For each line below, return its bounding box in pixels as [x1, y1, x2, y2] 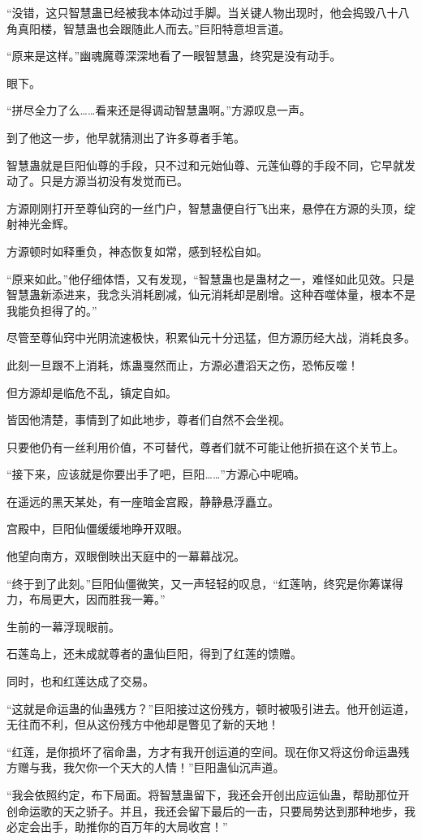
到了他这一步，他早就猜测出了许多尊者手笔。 [6, 128, 245, 145]
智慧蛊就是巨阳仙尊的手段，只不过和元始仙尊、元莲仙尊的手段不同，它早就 [6, 156, 404, 173]
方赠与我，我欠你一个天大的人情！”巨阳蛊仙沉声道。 [6, 759, 285, 776]
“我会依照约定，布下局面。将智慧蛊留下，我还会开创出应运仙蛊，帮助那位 [6, 786, 398, 803]
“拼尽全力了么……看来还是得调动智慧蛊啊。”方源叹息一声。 [6, 102, 311, 119]
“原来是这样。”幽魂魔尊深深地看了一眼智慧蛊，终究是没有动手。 [6, 47, 342, 64]
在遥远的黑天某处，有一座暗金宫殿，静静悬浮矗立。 [6, 492, 279, 509]
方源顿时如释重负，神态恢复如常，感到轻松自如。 [6, 242, 268, 259]
